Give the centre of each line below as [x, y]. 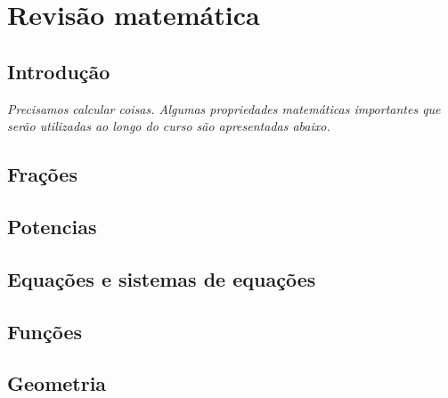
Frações [42, 174]
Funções [45, 331]
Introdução [59, 71]
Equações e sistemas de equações [162, 278]
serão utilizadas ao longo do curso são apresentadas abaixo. [169, 126]
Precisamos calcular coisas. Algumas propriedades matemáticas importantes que [224, 108]
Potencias [52, 226]
